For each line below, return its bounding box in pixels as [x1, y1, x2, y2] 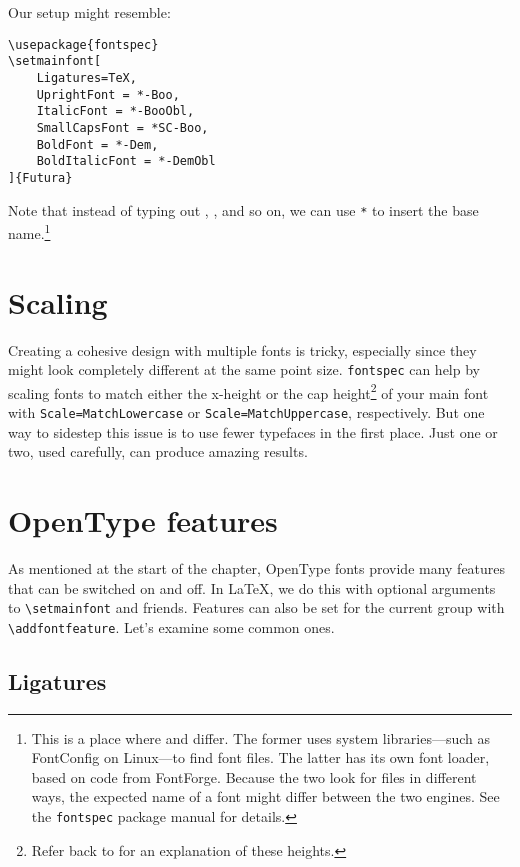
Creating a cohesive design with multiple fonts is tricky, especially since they [8, 339, 477, 360]
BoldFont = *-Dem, [36, 137, 159, 152]
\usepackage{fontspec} [8, 37, 159, 52]
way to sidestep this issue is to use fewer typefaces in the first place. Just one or [8, 421, 498, 442]
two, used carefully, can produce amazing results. [8, 441, 308, 462]
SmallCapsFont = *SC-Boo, [36, 120, 209, 135]
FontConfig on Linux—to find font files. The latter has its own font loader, [31, 747, 490, 768]
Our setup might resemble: [8, 2, 171, 22]
